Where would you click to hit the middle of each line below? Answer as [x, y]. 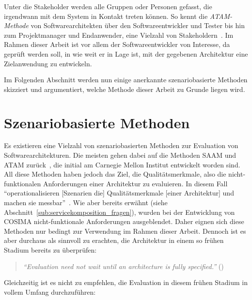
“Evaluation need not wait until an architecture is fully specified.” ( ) [123, 266]
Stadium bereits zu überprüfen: [50, 250]
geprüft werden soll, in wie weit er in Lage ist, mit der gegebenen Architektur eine [126, 53]
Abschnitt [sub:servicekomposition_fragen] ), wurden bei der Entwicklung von [119, 212]
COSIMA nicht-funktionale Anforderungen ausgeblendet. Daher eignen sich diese [124, 221]
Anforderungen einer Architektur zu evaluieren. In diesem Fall [135, 183]
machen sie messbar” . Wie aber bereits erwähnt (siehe [86, 202]
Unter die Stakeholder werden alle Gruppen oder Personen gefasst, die [108, 6]
